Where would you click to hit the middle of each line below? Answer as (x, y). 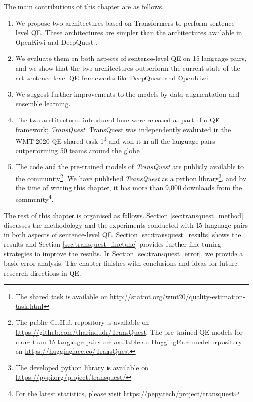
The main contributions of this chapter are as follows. (84, 6)
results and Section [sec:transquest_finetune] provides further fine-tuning (113, 244)
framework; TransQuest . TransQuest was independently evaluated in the (123, 129)
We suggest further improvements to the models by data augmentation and (127, 94)
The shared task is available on (62, 296)
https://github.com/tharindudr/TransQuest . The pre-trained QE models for (129, 332)
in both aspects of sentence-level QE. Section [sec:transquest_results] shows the (123, 234)
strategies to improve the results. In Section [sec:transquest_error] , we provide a (124, 253)
